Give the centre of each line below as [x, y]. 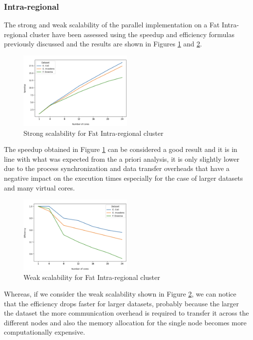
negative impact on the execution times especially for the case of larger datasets [124, 178]
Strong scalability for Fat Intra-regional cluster [94, 133]
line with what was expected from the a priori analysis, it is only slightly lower [122, 159]
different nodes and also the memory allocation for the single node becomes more [125, 322]
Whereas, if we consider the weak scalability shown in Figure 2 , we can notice [120, 293]
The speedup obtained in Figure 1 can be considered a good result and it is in [121, 149]
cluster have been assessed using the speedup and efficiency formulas [132, 34]
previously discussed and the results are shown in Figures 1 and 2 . [103, 44]
